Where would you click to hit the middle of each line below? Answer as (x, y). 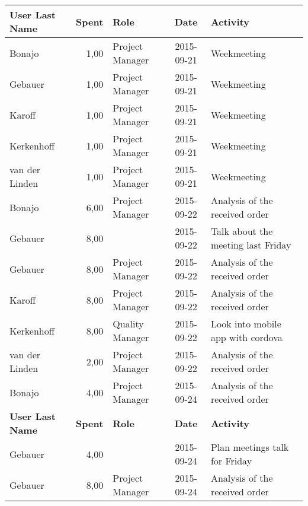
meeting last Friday (251, 245)
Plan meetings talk (250, 447)
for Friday (231, 461)
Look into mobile (246, 324)
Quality (128, 324)
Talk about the (242, 231)
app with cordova (246, 337)
